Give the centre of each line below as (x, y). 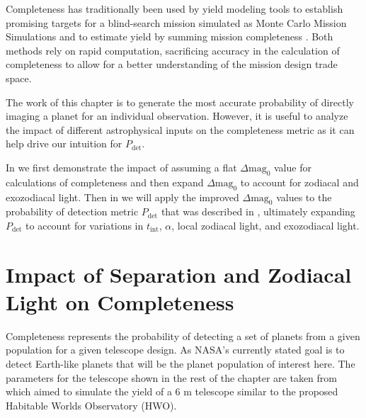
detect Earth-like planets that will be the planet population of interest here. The (181, 364)
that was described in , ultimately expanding (258, 211)
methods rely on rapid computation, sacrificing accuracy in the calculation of (173, 50)
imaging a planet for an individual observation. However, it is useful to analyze (177, 116)
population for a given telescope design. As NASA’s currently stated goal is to (175, 350)
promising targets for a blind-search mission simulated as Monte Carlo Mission (176, 22)
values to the (304, 197)
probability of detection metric (72, 211)
